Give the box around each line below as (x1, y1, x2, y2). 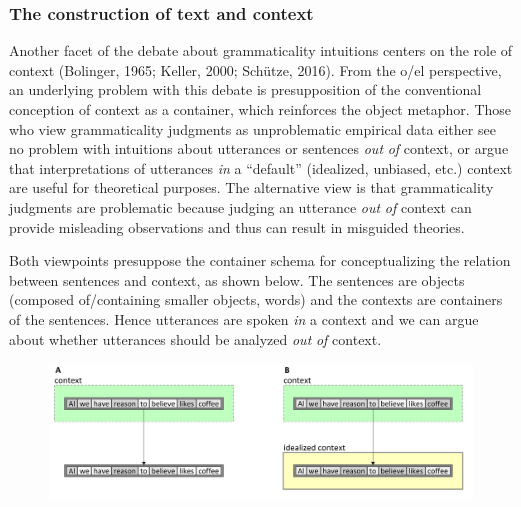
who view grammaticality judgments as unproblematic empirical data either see (9, 118, 496, 139)
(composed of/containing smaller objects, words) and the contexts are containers (9, 289, 503, 310)
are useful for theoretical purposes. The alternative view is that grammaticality (9, 177, 494, 198)
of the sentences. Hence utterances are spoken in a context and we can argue (9, 308, 479, 329)
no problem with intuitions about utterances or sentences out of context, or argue (9, 138, 509, 159)
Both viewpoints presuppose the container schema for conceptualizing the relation (9, 250, 511, 271)
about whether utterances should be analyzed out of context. (9, 328, 382, 349)
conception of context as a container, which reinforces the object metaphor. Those (9, 99, 512, 119)
